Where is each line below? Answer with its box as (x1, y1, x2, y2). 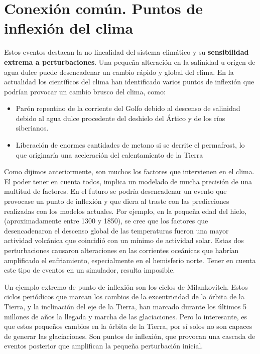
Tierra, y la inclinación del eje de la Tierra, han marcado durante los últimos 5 (4, 301, 246, 311)
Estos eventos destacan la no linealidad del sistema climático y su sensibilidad (4, 47, 249, 57)
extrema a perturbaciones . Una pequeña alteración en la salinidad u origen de (4, 56, 255, 67)
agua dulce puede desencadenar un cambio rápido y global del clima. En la (4, 66, 234, 77)
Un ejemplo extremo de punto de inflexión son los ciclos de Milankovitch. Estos (4, 281, 248, 292)
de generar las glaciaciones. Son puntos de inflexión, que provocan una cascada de (4, 330, 255, 341)
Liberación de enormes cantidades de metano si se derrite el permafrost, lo (16, 140, 245, 150)
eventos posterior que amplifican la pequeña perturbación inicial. (4, 340, 203, 351)
